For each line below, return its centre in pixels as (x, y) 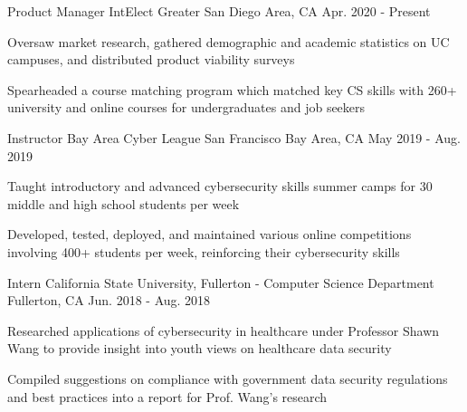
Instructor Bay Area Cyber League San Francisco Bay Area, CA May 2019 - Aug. (234, 137)
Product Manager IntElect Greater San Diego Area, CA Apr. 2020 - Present (219, 11)
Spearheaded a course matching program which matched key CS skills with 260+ (232, 89)
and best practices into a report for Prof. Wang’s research (167, 396)
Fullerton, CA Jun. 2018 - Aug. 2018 (109, 300)
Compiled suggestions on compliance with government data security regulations (228, 378)
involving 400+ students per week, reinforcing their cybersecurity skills (204, 251)
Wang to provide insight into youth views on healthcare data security (200, 348)
